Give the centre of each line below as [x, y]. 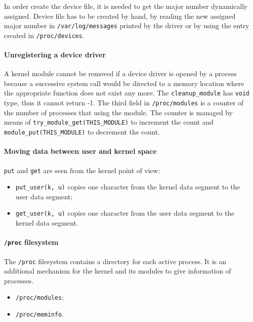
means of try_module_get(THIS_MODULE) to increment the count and [109, 122]
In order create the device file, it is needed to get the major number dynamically [126, 6]
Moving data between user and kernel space [80, 151]
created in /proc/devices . [44, 35]
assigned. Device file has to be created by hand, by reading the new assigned [120, 16]
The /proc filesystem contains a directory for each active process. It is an [115, 261]
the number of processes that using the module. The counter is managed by [118, 112]
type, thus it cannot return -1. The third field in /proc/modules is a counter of [124, 103]
